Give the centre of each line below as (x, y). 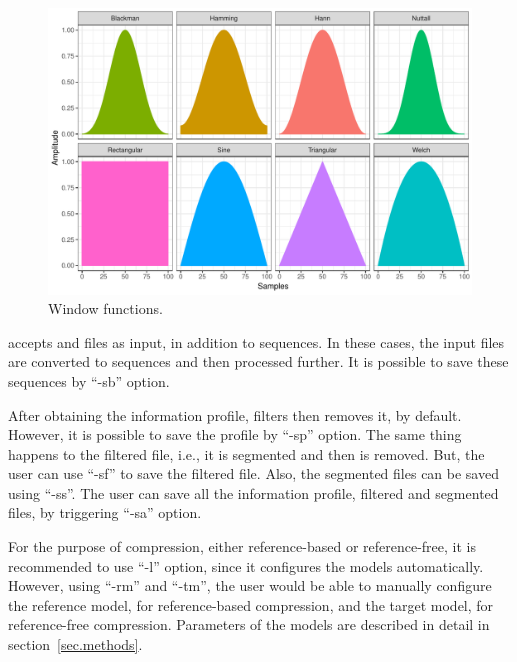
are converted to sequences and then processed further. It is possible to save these (258, 361)
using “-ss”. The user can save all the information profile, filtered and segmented (253, 492)
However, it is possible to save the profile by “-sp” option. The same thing (235, 434)
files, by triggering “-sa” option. (105, 512)
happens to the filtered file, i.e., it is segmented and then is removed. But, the (246, 453)
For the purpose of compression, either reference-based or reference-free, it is (242, 546)
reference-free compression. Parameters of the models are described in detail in (249, 624)
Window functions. (105, 308)
